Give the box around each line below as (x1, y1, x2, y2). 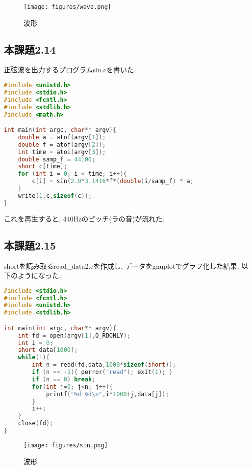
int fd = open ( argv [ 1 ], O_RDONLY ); (18, 332, 130, 339)
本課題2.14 (4, 41, 56, 57)
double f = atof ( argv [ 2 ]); (18, 141, 106, 148)
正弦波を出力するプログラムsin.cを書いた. (4, 64, 136, 75)
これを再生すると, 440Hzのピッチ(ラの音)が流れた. (4, 213, 165, 223)
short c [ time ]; (18, 163, 67, 170)
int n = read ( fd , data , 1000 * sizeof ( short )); (32, 361, 176, 369)
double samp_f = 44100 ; (18, 156, 96, 163)
